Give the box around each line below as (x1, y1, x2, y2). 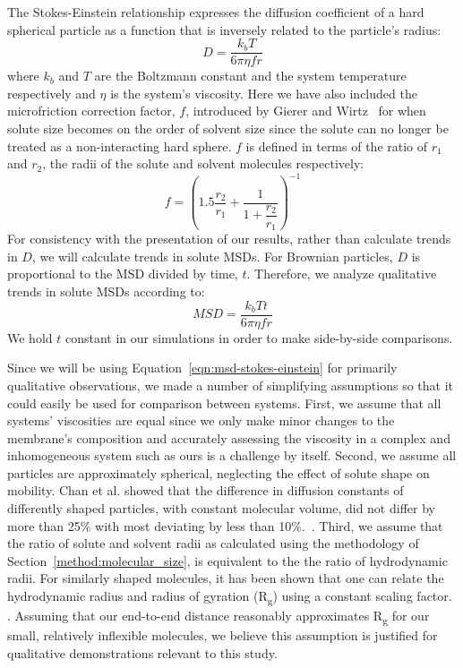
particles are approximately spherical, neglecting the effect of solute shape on (7, 463, 430, 482)
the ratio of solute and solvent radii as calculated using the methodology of (7, 534, 419, 552)
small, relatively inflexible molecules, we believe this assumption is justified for (7, 626, 438, 645)
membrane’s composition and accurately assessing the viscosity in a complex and (7, 428, 450, 447)
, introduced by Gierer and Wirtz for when (185, 101, 426, 120)
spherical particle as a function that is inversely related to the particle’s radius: (7, 20, 442, 39)
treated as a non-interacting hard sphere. (7, 136, 232, 155)
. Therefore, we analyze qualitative (246, 264, 437, 283)
